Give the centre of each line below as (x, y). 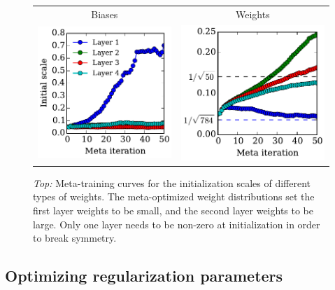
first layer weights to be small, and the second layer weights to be (173, 210)
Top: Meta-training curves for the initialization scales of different (172, 182)
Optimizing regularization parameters (144, 276)
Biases (105, 14)
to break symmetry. (75, 238)
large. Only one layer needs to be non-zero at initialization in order (177, 224)
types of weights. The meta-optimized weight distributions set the (174, 196)
